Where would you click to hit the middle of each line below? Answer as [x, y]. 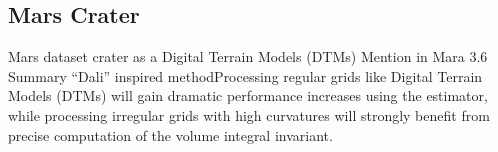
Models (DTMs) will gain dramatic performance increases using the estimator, [248, 95]
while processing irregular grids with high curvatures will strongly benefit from [249, 114]
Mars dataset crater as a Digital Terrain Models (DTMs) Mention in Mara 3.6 [248, 56]
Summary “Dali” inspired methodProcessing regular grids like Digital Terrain [245, 75]
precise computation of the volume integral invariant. [170, 134]
